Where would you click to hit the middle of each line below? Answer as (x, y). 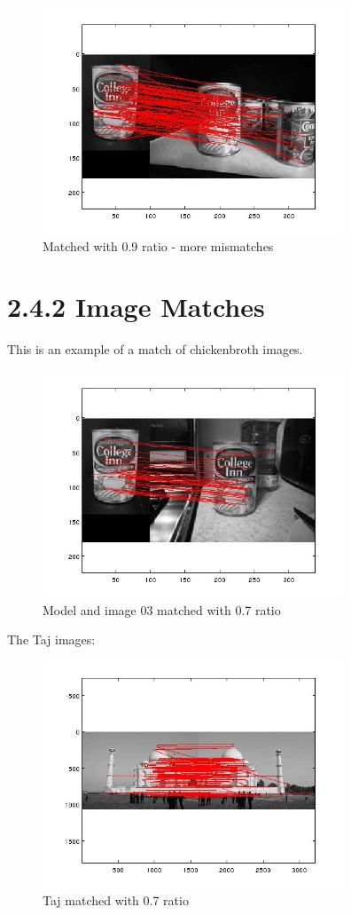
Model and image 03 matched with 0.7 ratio (162, 609)
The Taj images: (51, 639)
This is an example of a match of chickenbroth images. (155, 349)
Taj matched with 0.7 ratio (116, 899)
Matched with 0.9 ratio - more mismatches (158, 245)
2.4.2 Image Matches (136, 307)
